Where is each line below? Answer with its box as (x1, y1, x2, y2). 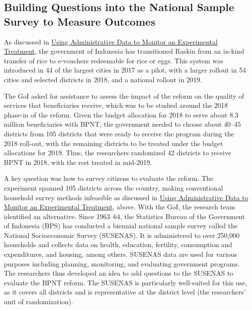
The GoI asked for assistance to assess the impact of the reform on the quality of (4, 90, 244, 101)
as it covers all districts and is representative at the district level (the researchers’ (4, 287, 246, 297)
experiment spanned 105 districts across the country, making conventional (4, 182, 223, 192)
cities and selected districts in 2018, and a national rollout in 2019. (4, 74, 202, 84)
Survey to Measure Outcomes (4, 14, 156, 29)
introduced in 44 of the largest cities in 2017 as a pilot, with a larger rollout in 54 (4, 65, 246, 75)
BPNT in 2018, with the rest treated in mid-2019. (4, 157, 152, 167)
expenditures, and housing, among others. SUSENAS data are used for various (4, 249, 237, 259)
